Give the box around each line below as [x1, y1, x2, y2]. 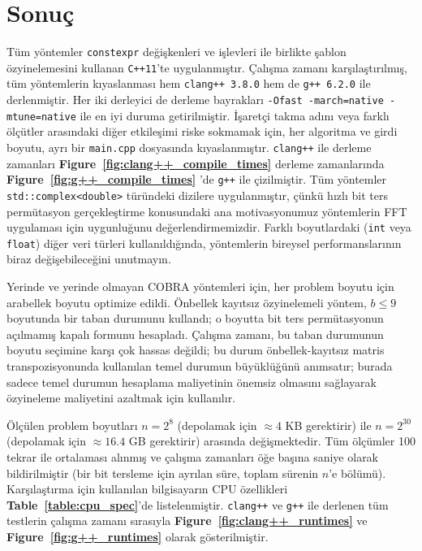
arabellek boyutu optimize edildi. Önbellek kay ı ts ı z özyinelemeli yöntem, [6, 293, 367, 310]
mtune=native [6, 111, 76, 123]
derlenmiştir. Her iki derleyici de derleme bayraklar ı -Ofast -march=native [6, 91, 384, 108]
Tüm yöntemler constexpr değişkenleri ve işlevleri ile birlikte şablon [6, 43, 347, 60]
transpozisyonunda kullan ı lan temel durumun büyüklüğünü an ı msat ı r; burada [6, 358, 393, 375]
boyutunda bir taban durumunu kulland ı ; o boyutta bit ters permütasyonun [6, 310, 384, 327]
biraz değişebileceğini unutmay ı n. [6, 250, 171, 267]
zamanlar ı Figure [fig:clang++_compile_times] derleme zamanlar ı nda [6, 154, 385, 171]
